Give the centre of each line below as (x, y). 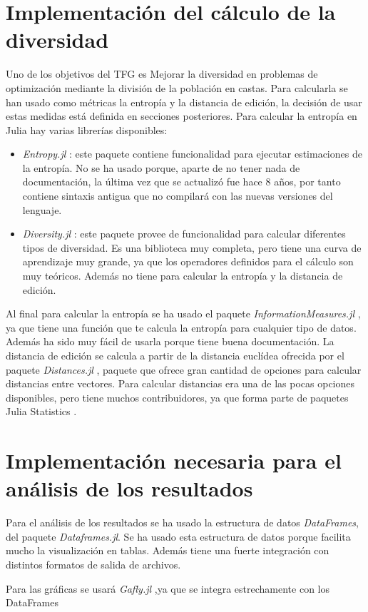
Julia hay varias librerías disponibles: (87, 129)
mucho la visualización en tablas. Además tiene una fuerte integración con (168, 550)
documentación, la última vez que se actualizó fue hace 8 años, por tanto (182, 182)
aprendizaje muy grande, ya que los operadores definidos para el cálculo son (188, 261)
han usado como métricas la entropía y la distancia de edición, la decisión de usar (184, 102)
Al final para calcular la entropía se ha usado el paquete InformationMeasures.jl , (183, 313)
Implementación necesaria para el (174, 460)
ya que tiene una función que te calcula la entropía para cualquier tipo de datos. (181, 327)
